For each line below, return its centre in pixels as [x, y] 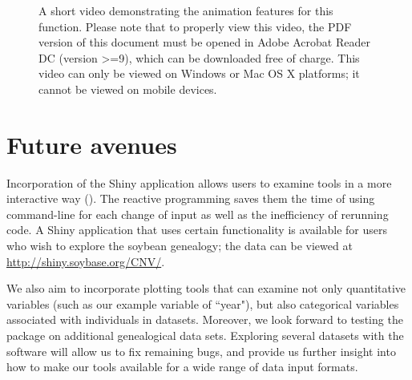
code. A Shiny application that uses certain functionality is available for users [197, 230]
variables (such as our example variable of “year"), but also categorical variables [203, 303]
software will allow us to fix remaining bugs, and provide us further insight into [201, 351]
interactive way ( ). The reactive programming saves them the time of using [191, 198]
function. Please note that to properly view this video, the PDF [195, 26]
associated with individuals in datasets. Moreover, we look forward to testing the [205, 319]
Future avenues [92, 144]
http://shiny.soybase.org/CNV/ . [86, 261]
